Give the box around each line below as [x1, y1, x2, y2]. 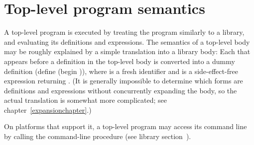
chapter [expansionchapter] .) [4, 104, 92, 115]
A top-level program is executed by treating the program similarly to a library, [4, 27, 245, 37]
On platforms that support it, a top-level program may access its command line [4, 121, 247, 132]
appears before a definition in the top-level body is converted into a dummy [4, 56, 235, 66]
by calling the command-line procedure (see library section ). [4, 131, 191, 142]
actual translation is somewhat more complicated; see [4, 95, 167, 105]
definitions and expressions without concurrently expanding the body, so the [4, 85, 237, 95]
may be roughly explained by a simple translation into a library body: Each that [4, 46, 251, 57]
